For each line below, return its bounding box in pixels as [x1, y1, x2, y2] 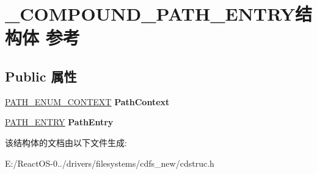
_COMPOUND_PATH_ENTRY [5, 1, 296, 26]
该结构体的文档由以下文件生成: [5, 136, 127, 148]
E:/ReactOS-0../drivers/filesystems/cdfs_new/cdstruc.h [5, 156, 214, 169]
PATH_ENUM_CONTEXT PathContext [5, 95, 170, 108]
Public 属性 [5, 66, 77, 85]
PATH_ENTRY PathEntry [5, 116, 114, 128]
